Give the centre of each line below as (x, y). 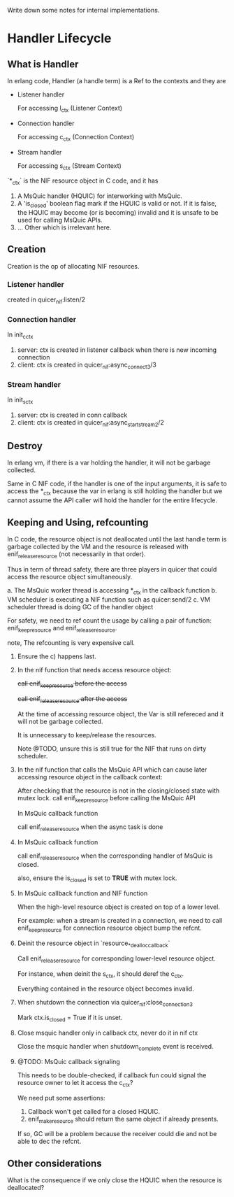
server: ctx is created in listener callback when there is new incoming (117, 350)
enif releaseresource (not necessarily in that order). (76, 555)
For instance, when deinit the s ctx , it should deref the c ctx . (100, 974)
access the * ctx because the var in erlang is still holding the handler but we (115, 492)
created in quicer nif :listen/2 (46, 300)
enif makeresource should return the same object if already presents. (123, 1120)
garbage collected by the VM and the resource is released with (98, 547)
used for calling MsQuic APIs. (60, 220)
